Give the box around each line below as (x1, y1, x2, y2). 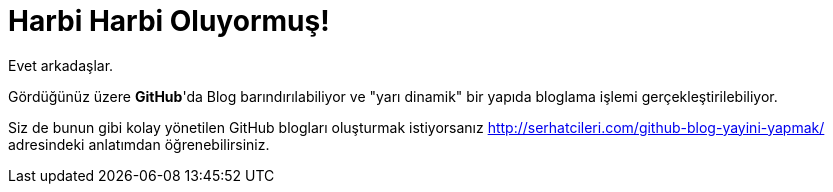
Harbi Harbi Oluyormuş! (8, 4, 330, 38)
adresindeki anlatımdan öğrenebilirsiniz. (8, 135, 270, 153)
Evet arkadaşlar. (8, 56, 114, 74)
